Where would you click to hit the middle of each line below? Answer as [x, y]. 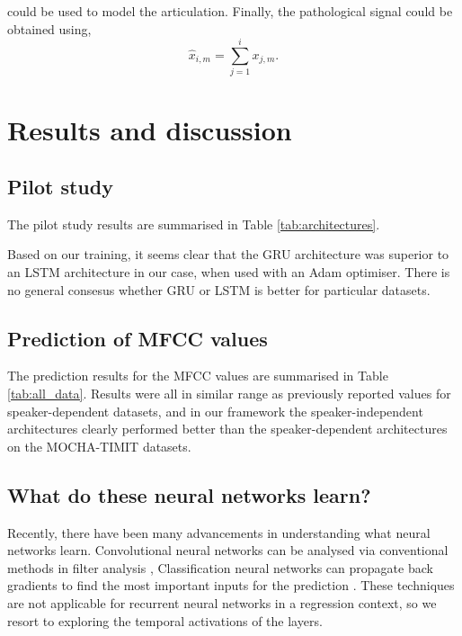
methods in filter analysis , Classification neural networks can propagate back [220, 567]
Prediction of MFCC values [138, 338]
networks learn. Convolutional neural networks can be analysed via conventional [228, 550]
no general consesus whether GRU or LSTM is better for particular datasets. [219, 289]
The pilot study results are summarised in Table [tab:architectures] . [194, 224]
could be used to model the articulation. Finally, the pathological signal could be [230, 11]
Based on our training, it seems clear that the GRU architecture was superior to [228, 254]
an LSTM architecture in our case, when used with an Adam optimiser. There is [229, 272]
